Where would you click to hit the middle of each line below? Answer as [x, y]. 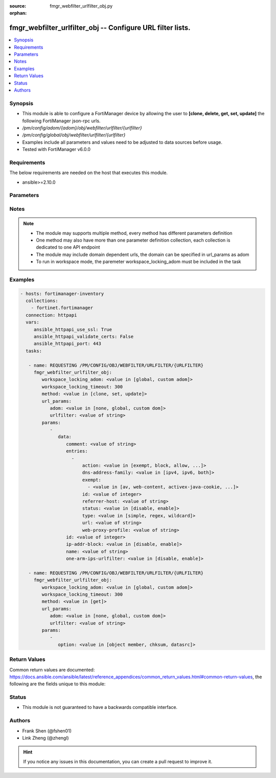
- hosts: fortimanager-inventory [62, 294]
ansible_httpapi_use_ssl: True [73, 329]
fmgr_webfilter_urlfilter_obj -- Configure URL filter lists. [100, 28]
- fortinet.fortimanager [62, 308]
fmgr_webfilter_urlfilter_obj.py [81, 6]
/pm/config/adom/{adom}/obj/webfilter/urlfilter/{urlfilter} [82, 127]
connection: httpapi [51, 315]
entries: [77, 451]
